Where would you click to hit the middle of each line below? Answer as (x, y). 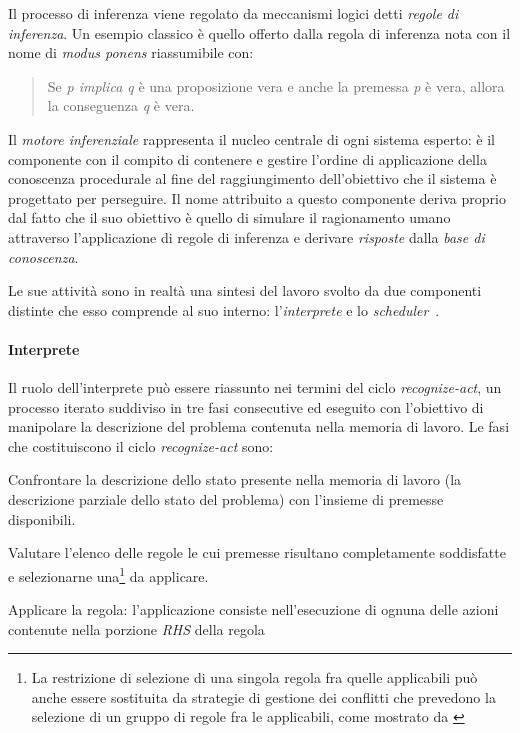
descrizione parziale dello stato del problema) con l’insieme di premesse (226, 499)
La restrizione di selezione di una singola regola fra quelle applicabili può (254, 677)
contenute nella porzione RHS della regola (136, 628)
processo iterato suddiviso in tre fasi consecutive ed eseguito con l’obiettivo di (246, 406)
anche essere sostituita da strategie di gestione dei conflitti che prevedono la (263, 696)
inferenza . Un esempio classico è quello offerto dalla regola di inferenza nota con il (259, 32)
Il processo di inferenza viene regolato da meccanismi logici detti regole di (233, 13)
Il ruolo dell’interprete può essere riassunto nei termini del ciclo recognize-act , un (255, 387)
